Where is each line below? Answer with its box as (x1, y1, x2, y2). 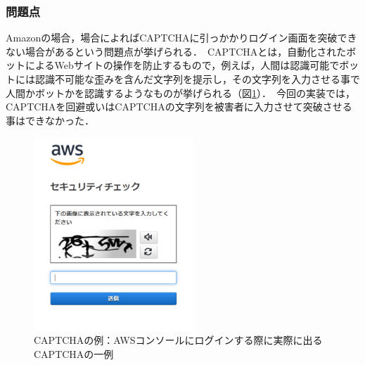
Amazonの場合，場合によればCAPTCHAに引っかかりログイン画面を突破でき (6, 30, 357, 45)
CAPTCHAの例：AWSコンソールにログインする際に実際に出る (34, 333, 323, 347)
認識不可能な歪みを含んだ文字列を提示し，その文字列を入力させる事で (34, 72, 360, 86)
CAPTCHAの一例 (34, 346, 114, 361)
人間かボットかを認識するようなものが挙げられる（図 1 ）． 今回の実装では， (6, 85, 355, 100)
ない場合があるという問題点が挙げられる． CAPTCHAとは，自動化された (6, 44, 347, 58)
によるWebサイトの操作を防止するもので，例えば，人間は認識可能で (25, 58, 340, 72)
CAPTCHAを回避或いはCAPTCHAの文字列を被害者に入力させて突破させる (6, 99, 352, 114)
